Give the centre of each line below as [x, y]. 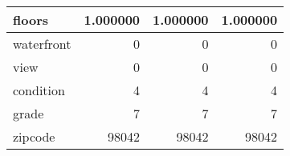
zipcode [34, 136]
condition [39, 90]
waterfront [42, 44]
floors [31, 20]
